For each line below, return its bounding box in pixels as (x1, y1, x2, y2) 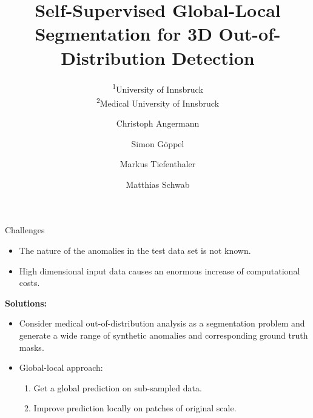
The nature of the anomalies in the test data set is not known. (19, 244, 251, 256)
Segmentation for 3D (35, 21, 212, 46)
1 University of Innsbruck (112, 81, 203, 95)
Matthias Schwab (126, 177, 190, 190)
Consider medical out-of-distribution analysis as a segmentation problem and (19, 317, 305, 330)
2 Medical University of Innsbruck (96, 95, 220, 109)
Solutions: (5, 296, 47, 309)
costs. (19, 276, 40, 289)
